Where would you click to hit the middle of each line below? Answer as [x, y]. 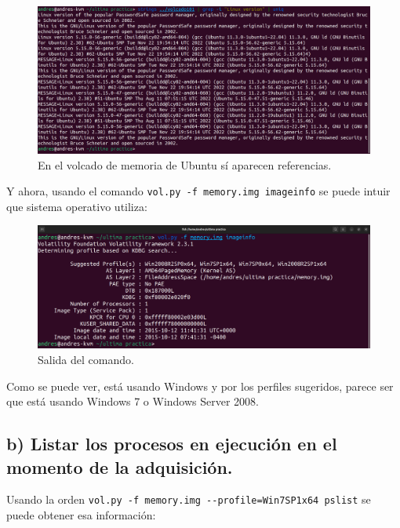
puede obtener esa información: [81, 514]
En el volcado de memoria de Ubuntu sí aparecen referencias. [185, 164]
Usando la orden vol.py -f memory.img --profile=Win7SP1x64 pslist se [189, 499]
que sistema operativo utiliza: [77, 206]
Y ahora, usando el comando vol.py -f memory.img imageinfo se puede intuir [198, 191]
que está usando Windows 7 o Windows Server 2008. [133, 401]
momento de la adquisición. [120, 466]
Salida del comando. [86, 359]
